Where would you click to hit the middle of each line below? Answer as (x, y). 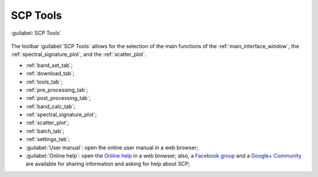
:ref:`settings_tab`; (48, 139)
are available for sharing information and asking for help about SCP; (108, 164)
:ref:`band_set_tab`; (49, 65)
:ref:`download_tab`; (50, 74)
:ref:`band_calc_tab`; (51, 106)
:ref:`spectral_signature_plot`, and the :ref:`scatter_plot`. (79, 54)
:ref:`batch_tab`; (45, 131)
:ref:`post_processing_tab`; (58, 98)
